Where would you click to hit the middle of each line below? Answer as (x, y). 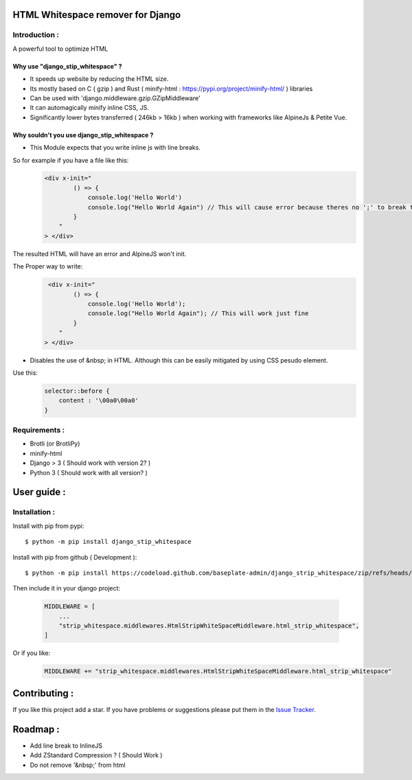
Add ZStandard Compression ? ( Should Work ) (96, 755)
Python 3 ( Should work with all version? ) (89, 472)
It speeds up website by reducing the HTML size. (99, 79)
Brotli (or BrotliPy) (55, 444)
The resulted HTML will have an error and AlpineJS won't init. (100, 253)
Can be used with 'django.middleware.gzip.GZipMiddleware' (115, 98)
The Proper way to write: (48, 266)
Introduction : (36, 35)
